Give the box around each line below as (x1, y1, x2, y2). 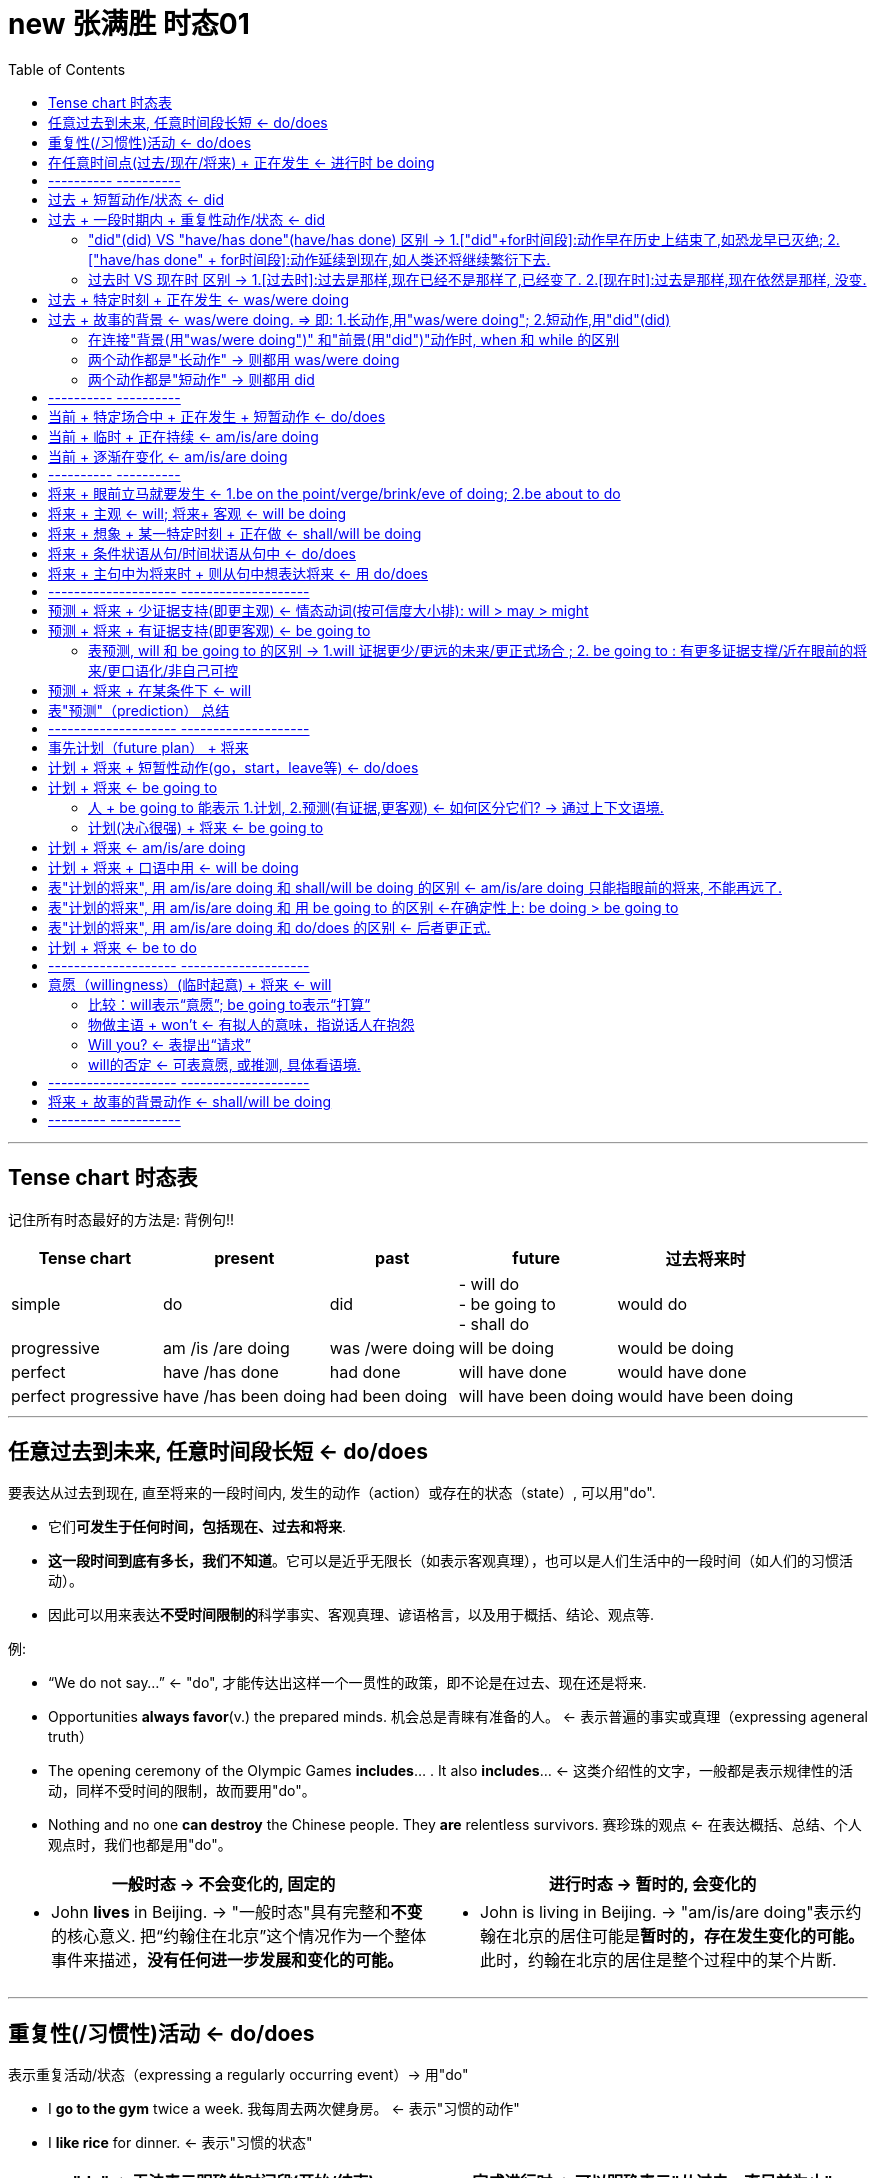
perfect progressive (11, 1385, 159, 1406)
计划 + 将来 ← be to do (48, 938, 197, 956)
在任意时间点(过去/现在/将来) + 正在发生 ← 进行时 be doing (48, 153, 435, 171)
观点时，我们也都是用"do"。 (48, 1836, 232, 1854)
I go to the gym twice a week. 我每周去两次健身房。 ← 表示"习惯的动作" (48, 2100, 520, 2118)
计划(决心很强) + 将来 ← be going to (88, 818, 324, 836)
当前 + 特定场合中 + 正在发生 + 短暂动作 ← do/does (48, 407, 386, 425)
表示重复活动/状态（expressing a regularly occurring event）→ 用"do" (8, 2066, 469, 2084)
